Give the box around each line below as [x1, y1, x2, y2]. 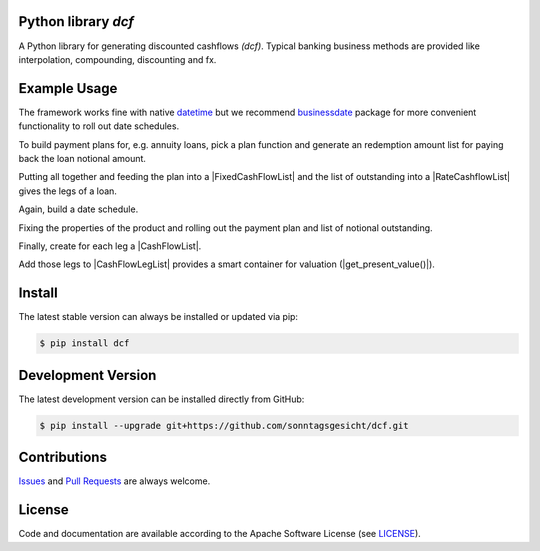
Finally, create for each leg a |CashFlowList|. [18, 240, 202, 252]
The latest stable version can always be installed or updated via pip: [18, 311, 299, 323]
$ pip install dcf [39, 338, 130, 349]
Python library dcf [18, 13, 135, 30]
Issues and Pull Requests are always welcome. [18, 475, 211, 487]
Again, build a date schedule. [18, 203, 139, 215]
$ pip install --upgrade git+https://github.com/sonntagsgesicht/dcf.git [39, 420, 409, 431]
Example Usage [18, 80, 118, 97]
